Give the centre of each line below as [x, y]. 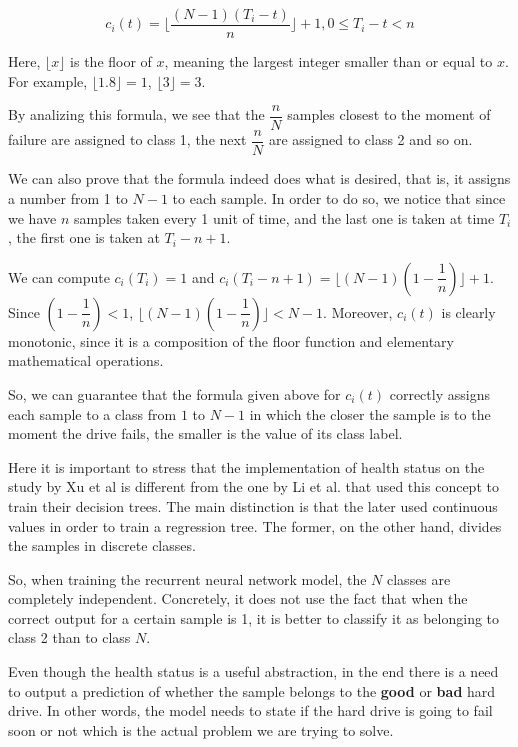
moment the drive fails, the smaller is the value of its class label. [205, 433]
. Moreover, [358, 311]
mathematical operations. [86, 360]
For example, [48, 80]
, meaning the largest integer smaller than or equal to [328, 61]
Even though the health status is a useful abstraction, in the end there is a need [253, 671]
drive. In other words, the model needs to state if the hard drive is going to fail [250, 710]
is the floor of [111, 61]
